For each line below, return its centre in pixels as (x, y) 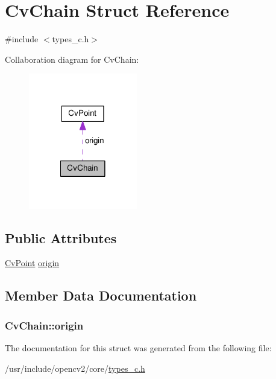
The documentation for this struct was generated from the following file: (138, 348)
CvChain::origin (44, 325)
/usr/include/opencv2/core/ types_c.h (75, 368)
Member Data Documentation (101, 295)
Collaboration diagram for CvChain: (72, 59)
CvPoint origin (32, 263)
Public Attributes (61, 237)
